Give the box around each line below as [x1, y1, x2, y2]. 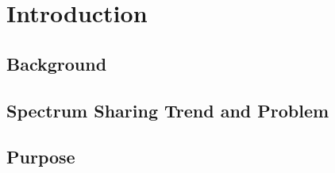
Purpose [6, 144, 75, 169]
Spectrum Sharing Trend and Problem [6, 98, 329, 122]
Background [6, 51, 107, 75]
